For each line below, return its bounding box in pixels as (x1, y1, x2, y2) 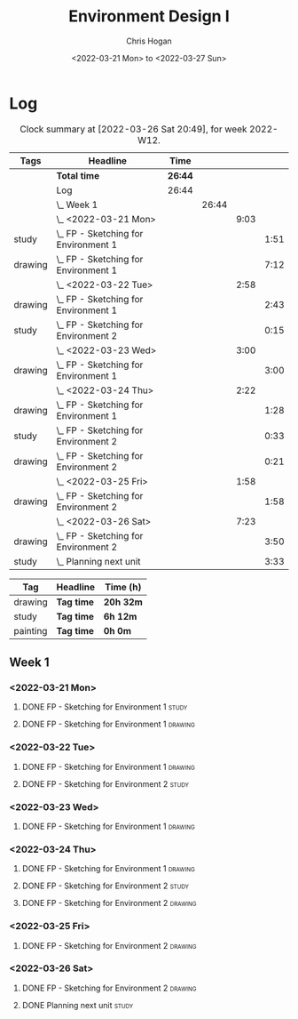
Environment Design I (68, 6, 230, 27)
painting (13, 624, 48, 637)
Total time (56, 169, 100, 181)
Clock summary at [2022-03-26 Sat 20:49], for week (20, 123, 247, 135)
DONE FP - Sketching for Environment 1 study (21, 702, 188, 712)
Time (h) (105, 581, 142, 593)
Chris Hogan (125, 36, 173, 46)
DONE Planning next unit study (21, 999, 134, 1010)
